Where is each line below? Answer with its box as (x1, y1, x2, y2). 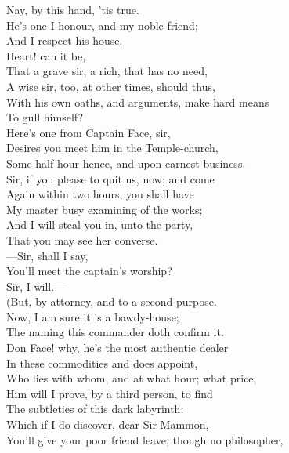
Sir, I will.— (6, 277, 66, 294)
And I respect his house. (6, 32, 123, 49)
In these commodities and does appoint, (6, 354, 198, 371)
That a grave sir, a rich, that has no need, (6, 63, 208, 79)
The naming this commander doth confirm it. (6, 324, 224, 340)
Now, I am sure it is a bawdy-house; (6, 308, 179, 324)
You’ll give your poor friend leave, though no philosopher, (6, 431, 284, 448)
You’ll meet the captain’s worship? (6, 263, 172, 279)
